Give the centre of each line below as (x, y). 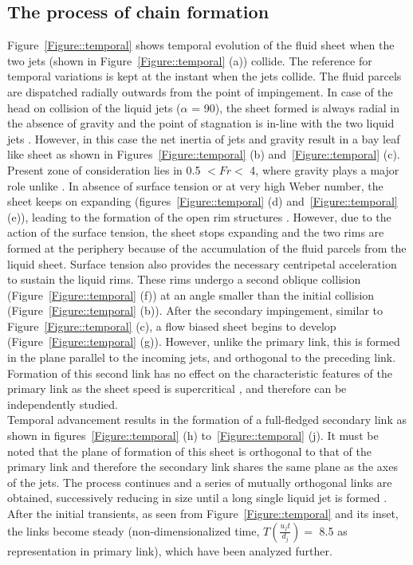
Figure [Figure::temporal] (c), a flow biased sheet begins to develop (172, 326)
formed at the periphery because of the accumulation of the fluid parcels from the (207, 247)
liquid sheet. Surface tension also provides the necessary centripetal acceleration (202, 263)
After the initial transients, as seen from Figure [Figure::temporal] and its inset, (203, 514)
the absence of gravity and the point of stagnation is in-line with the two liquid (201, 123)
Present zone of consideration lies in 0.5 (104, 169)
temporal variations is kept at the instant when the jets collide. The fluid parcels (205, 76)
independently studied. (63, 404)
